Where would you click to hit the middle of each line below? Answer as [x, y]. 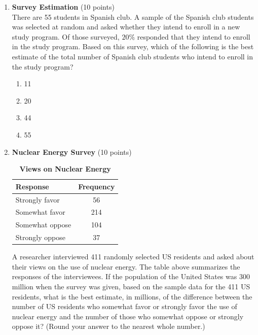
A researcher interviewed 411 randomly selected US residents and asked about [133, 257]
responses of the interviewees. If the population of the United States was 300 [131, 276]
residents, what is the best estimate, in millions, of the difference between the [132, 296]
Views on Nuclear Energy [65, 169]
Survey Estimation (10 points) [63, 7]
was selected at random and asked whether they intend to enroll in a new [126, 27]
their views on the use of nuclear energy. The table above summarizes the [126, 266]
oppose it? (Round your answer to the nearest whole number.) [108, 326]
